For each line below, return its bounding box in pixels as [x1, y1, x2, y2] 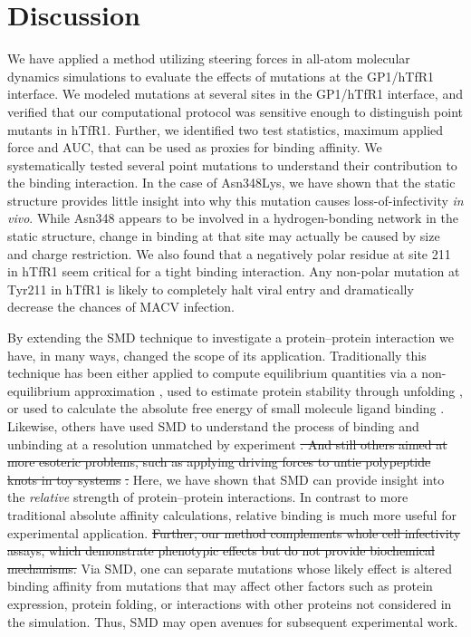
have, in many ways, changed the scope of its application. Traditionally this [7, 345, 427, 364]
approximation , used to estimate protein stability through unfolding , [74, 381, 463, 400]
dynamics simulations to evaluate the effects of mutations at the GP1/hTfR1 [7, 66, 435, 85]
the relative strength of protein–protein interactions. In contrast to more [7, 487, 409, 507]
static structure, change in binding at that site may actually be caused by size [7, 227, 440, 246]
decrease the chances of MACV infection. [7, 297, 235, 316]
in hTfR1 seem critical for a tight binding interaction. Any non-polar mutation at [7, 262, 460, 281]
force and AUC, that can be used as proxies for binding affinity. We [7, 138, 382, 157]
